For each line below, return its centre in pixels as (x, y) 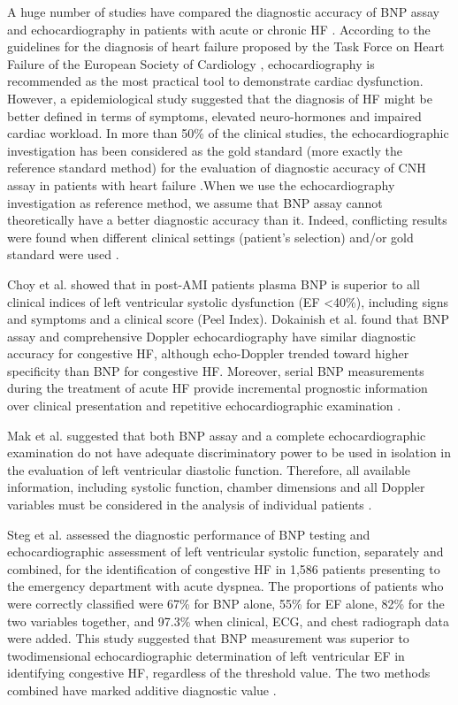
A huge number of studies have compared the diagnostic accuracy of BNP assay (223, 11)
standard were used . (63, 254)
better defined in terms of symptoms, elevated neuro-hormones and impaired (214, 115)
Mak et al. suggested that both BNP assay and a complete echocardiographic (217, 435)
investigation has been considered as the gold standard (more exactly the (205, 150)
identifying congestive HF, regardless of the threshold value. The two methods (219, 673)
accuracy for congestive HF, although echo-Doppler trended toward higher (208, 353)
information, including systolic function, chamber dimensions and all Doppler (216, 487)
